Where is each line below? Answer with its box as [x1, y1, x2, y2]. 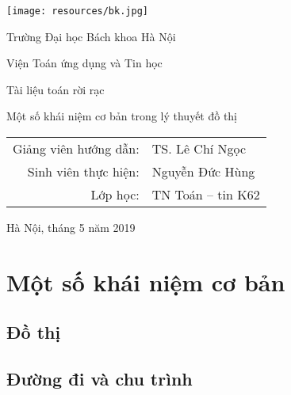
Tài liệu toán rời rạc [6, 81, 105, 97]
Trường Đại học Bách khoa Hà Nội [6, 28, 176, 44]
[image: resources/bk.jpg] [6, 6, 148, 17]
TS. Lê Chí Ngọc [151, 139, 247, 158]
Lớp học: [90, 185, 140, 204]
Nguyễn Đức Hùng [151, 162, 255, 181]
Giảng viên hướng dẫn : [13, 139, 140, 158]
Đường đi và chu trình [6, 367, 193, 391]
